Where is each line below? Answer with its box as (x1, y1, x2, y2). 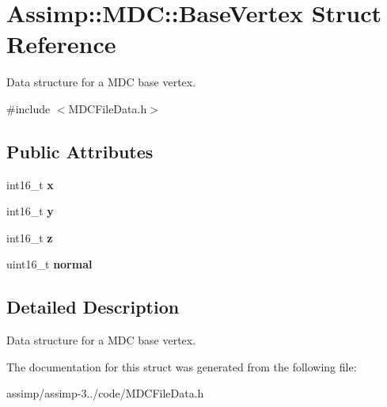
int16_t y (6, 203, 54, 219)
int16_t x (6, 176, 54, 192)
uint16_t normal (6, 256, 93, 272)
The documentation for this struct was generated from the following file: (6, 358, 357, 375)
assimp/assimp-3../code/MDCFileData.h (6, 385, 204, 401)
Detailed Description (6, 295, 180, 319)
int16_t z (6, 229, 53, 245)
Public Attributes (6, 139, 154, 163)
